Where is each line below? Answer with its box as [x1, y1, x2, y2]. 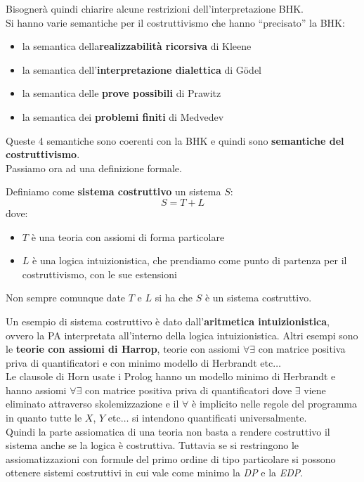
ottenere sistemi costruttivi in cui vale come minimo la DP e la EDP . [6, 465, 304, 480]
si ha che [155, 290, 193, 305]
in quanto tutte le [6, 410, 82, 425]
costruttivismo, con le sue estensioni [22, 266, 177, 281]
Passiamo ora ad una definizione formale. [6, 160, 182, 175]
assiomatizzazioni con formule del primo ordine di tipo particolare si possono [6, 451, 336, 466]
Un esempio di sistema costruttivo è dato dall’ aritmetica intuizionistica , [6, 313, 330, 328]
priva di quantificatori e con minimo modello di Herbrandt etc [6, 355, 273, 370]
